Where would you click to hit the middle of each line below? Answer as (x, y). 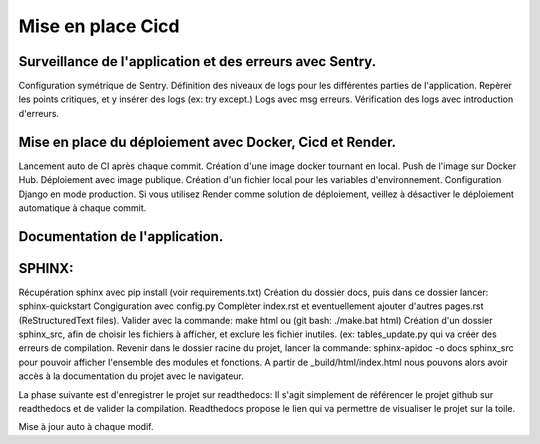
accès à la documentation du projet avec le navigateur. (131, 376)
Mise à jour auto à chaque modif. (86, 427)
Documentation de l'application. (121, 236)
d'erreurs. (39, 113)
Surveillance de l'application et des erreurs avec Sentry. (197, 61)
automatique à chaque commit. (82, 207)
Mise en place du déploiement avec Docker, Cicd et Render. (207, 141)
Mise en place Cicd (99, 26)
